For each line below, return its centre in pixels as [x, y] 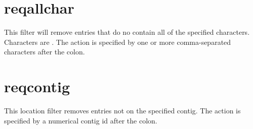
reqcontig [37, 86]
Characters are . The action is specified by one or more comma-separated [118, 42]
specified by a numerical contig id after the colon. [81, 120]
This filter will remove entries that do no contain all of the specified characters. [127, 32]
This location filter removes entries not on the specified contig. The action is [122, 111]
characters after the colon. [45, 52]
